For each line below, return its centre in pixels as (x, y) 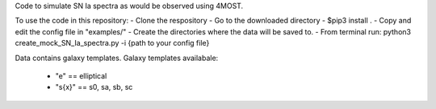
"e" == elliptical (81, 75)
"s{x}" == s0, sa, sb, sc (94, 87)
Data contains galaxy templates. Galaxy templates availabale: (117, 58)
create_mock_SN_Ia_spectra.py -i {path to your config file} (112, 43)
